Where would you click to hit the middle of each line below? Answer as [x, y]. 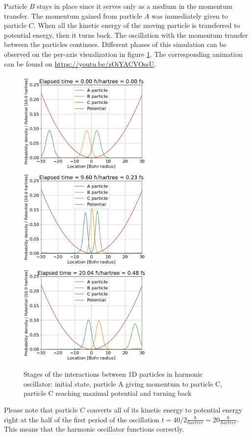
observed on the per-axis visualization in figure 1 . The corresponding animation [123, 54]
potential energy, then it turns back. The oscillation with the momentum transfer [126, 35]
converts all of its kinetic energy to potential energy [165, 410]
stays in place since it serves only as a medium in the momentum [135, 6]
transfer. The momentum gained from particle [73, 15]
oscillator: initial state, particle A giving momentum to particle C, [123, 383]
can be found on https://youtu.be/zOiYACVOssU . [80, 63]
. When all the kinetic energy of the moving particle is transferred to [137, 25]
